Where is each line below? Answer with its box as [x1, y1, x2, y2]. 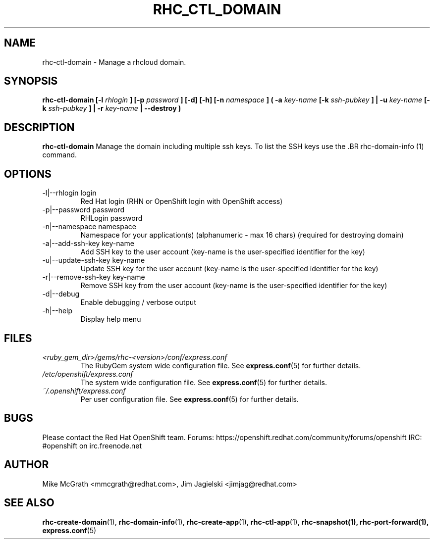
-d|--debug [42, 290, 80, 298]
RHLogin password [80, 214, 143, 223]
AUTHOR [4, 458, 49, 471]
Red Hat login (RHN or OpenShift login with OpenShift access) [80, 197, 283, 206]
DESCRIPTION [4, 121, 75, 134]
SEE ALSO [4, 496, 54, 509]
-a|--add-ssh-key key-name [42, 239, 134, 248]
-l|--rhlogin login [42, 189, 97, 197]
